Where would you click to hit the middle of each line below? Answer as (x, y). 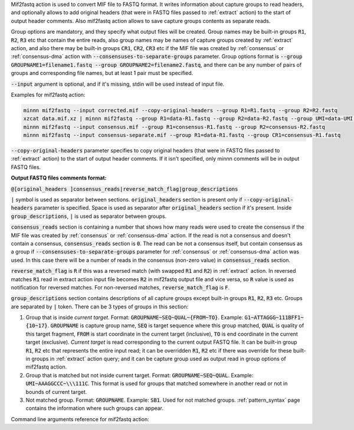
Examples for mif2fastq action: (48, 95)
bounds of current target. (56, 392)
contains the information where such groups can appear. (95, 408)
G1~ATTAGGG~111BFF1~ (274, 318)
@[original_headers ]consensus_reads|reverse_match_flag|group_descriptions (124, 189)
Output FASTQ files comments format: (59, 178)
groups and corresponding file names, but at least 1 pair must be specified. (102, 73)
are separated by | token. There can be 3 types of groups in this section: (100, 307)
